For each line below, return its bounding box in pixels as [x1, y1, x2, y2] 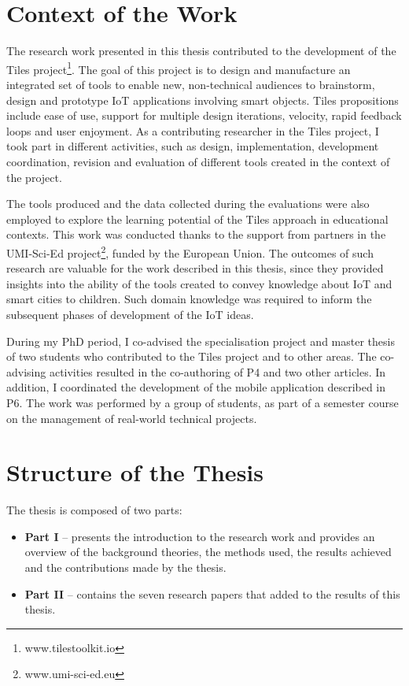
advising [6, 363, 46, 380]
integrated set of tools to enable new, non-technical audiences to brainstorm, [6, 76, 375, 92]
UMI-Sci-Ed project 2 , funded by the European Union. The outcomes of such [6, 242, 374, 261]
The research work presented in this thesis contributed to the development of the [6, 43, 396, 59]
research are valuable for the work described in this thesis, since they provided [6, 260, 384, 276]
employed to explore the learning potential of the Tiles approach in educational [6, 210, 389, 227]
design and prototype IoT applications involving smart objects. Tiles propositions [6, 91, 399, 108]
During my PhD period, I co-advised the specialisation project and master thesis [6, 332, 395, 349]
